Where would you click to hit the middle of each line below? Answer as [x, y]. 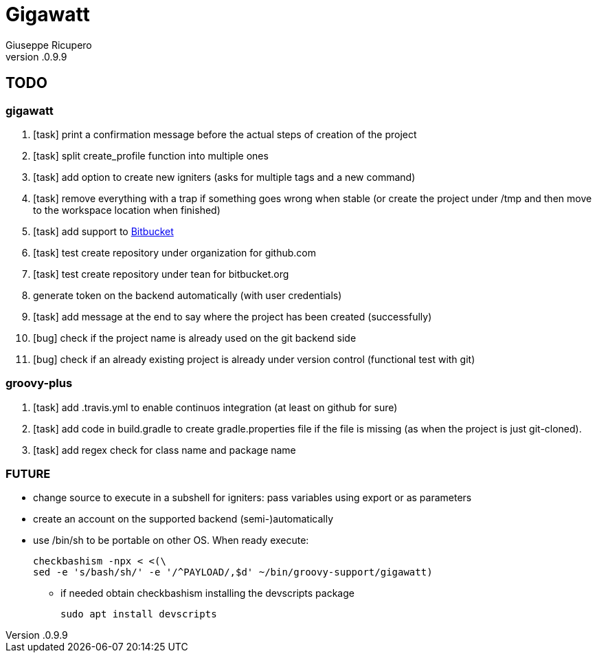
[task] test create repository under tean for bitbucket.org [161, 274]
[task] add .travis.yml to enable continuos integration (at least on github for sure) [215, 407]
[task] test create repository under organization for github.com [175, 252]
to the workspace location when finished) [127, 210]
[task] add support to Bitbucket [103, 231]
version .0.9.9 [36, 56]
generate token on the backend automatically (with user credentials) [188, 295]
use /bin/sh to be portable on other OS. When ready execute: [171, 540]
